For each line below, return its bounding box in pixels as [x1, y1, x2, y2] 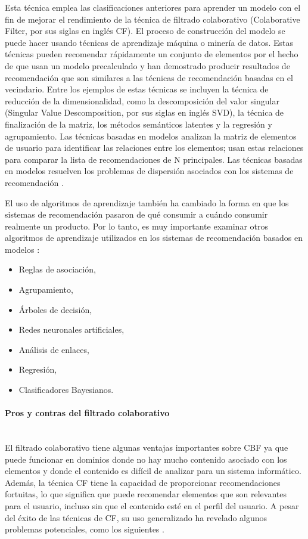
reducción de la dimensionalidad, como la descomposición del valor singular [5, 94, 279, 107]
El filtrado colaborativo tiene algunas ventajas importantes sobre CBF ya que [5, 441, 288, 454]
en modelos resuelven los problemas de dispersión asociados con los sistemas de [5, 165, 294, 177]
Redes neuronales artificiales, [18, 323, 125, 336]
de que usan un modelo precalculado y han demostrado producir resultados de [5, 59, 290, 72]
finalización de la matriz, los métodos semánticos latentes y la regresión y [5, 117, 272, 130]
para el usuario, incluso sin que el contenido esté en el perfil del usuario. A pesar [5, 499, 299, 512]
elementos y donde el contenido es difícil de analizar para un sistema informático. [5, 464, 301, 477]
